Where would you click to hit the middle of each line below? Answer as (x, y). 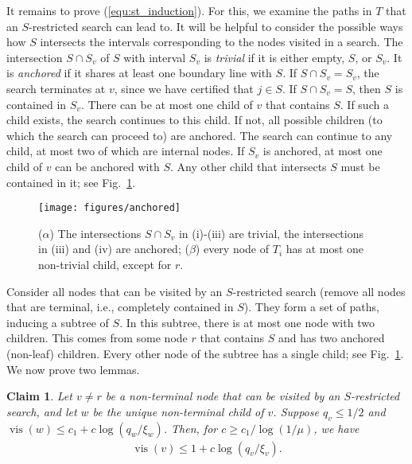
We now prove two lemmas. (73, 369)
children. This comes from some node (97, 338)
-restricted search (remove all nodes (319, 291)
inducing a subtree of (58, 322)
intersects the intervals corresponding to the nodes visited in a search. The (222, 42)
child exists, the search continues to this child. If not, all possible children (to (194, 120)
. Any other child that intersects (249, 166)
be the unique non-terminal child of (178, 411)
